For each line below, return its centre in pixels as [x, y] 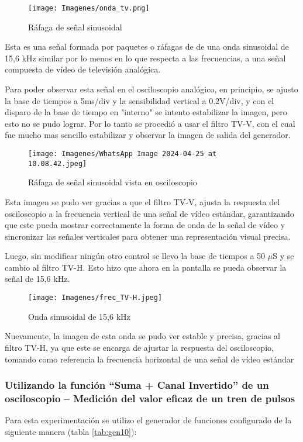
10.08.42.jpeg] [58, 163]
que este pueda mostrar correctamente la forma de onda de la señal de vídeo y [145, 225]
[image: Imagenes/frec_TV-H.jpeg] [95, 298]
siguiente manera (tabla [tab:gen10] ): [71, 431]
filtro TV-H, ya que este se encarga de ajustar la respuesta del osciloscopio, [139, 347]
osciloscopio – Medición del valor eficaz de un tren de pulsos [150, 398]
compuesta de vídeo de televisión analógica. [83, 69]
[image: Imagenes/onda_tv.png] [89, 8]
